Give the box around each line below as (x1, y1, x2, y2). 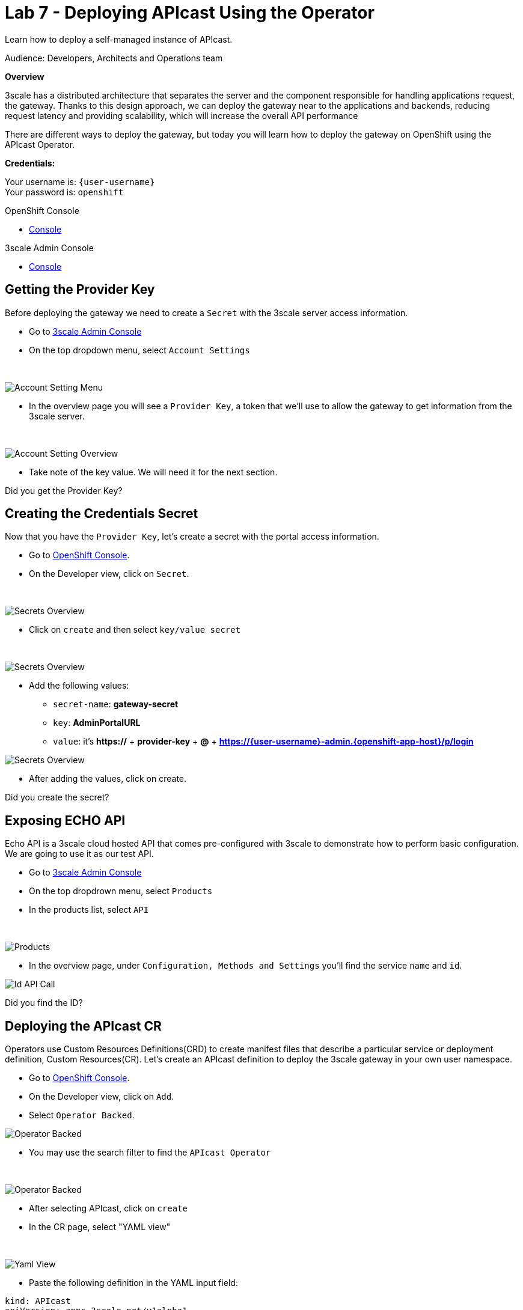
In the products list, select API (29, 904, 149, 915)
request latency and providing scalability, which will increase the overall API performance (5, 110, 358, 121)
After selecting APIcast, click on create (29, 1203, 188, 1214)
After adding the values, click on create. (29, 773, 187, 784)
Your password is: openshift (5, 186, 124, 197)
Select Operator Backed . (29, 1110, 135, 1121)
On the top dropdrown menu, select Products (29, 886, 213, 897)
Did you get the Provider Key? (5, 485, 123, 496)
